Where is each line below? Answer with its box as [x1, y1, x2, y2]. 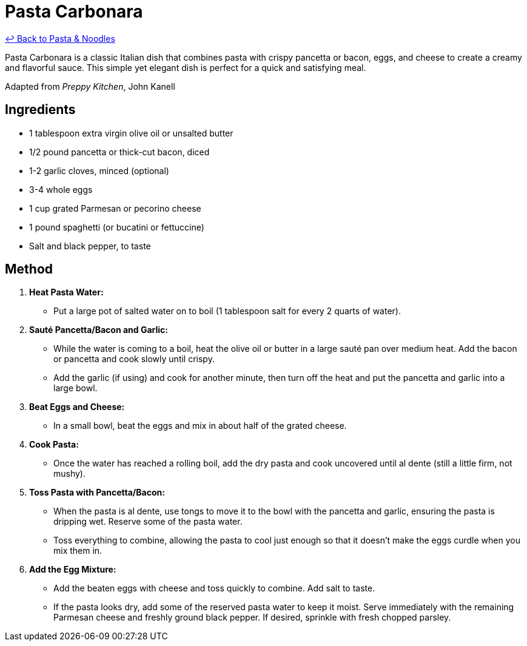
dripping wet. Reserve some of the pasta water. [53, 516, 243, 527]
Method [5, 261, 53, 277]
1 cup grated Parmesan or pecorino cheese [29, 203, 201, 214]
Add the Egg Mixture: [29, 564, 116, 575]
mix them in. [53, 545, 102, 556]
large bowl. [53, 383, 98, 394]
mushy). [53, 468, 86, 479]
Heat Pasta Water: [29, 287, 104, 298]
